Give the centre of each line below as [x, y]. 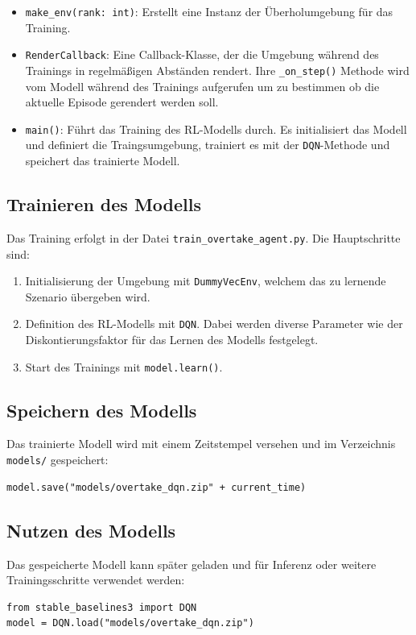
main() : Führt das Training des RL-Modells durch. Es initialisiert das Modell [216, 129]
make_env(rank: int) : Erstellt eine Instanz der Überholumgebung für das [209, 11]
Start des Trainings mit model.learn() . [124, 366]
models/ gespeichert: [58, 460]
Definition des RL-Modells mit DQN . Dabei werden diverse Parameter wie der [214, 324]
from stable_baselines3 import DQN [102, 607]
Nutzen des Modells [91, 530]
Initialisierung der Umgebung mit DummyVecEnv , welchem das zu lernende [206, 281]
